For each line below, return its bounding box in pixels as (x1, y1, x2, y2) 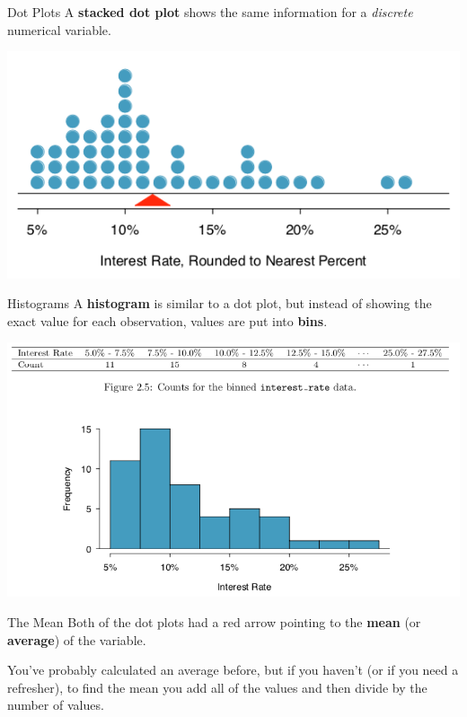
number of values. (7, 695, 104, 714)
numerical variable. (7, 20, 111, 39)
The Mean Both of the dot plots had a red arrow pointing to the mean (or (7, 613, 421, 632)
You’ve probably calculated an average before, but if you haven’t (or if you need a (7, 660, 459, 679)
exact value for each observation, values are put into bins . (7, 311, 328, 330)
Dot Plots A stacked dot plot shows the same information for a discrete (7, 3, 413, 21)
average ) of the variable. (7, 630, 146, 649)
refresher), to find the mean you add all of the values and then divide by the (7, 677, 427, 696)
